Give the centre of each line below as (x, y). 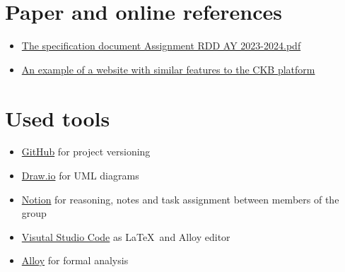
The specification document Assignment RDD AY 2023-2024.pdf (161, 46)
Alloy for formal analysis (75, 260)
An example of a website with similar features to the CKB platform (168, 69)
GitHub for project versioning (86, 152)
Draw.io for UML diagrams (80, 176)
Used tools (58, 118)
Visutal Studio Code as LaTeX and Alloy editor (126, 236)
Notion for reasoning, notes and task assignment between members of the (180, 199)
